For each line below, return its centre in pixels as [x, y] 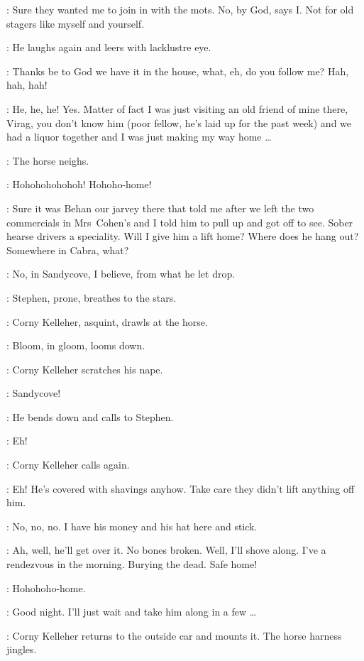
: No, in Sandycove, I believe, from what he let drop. [121, 274]
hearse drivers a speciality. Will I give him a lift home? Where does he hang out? [183, 236]
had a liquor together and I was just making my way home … [139, 137]
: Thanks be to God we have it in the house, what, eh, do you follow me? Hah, [178, 71]
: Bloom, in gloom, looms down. [76, 345]
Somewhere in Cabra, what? [68, 250]
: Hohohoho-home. [46, 588]
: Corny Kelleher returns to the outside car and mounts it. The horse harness [174, 635]
